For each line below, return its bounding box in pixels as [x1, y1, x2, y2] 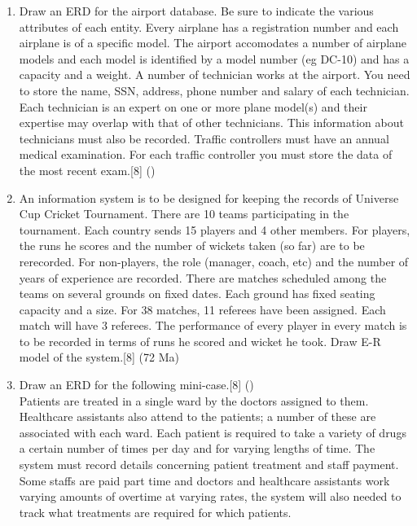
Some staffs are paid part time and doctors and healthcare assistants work [19, 471, 390, 489]
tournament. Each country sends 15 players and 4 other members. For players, [19, 221, 410, 238]
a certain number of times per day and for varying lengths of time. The [19, 440, 375, 457]
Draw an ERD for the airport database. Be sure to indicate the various [19, 2, 374, 19]
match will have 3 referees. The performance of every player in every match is [19, 317, 407, 334]
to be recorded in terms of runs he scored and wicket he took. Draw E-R [19, 332, 381, 349]
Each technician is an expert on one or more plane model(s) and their [19, 98, 367, 115]
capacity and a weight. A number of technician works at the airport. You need [19, 66, 410, 83]
